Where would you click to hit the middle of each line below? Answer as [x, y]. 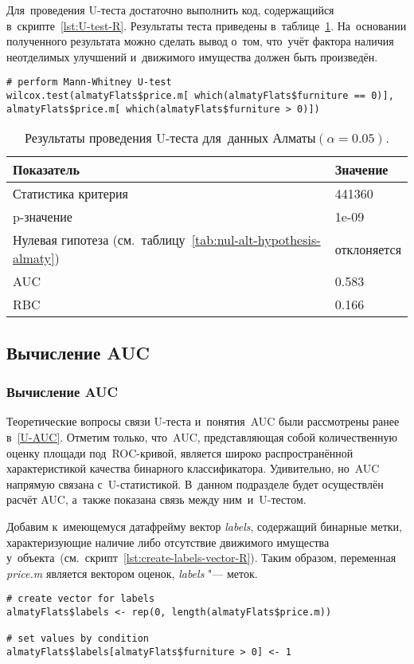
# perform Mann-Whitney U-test [89, 83]
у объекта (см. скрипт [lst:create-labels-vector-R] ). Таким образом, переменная [201, 558]
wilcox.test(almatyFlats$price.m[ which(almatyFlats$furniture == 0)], [200, 96]
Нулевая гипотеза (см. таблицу [99, 240]
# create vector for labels [81, 599]
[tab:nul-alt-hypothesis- [256, 240]
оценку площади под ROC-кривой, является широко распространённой [180, 452]
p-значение [43, 217]
